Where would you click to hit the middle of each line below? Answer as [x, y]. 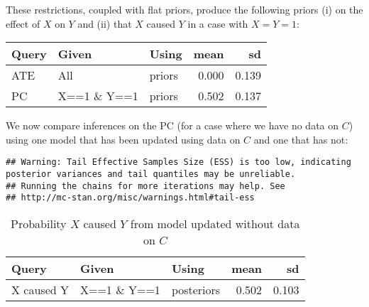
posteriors [196, 290]
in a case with [218, 23]
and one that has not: [301, 139]
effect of [23, 23]
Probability [39, 223]
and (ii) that [105, 23]
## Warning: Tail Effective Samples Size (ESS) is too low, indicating [178, 162]
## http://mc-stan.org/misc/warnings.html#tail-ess [130, 198]
